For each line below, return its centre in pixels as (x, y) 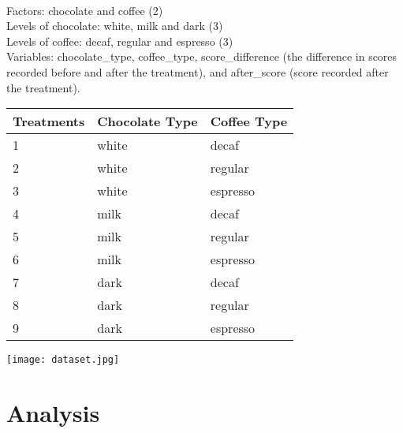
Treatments (49, 121)
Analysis (53, 412)
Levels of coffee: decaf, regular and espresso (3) (120, 41)
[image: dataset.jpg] (63, 360)
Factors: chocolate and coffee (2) (85, 10)
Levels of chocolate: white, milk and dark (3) (115, 26)
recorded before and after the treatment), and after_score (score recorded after (198, 71)
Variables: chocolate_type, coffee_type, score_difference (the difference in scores (202, 56)
